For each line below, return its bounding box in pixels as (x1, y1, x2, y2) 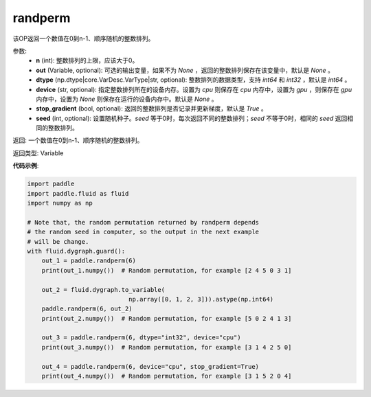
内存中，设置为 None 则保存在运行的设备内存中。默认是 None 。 (36, 95, 218, 103)
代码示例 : (12, 161, 39, 170)
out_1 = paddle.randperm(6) (41, 257, 137, 264)
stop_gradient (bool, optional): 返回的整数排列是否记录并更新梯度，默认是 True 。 (36, 104, 267, 113)
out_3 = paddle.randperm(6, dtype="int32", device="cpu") (41, 334, 241, 341)
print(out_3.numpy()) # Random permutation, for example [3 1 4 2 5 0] (41, 343, 292, 351)
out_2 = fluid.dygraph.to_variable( (41, 286, 165, 293)
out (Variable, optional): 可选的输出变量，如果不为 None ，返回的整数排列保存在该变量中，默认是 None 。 (36, 66, 335, 74)
